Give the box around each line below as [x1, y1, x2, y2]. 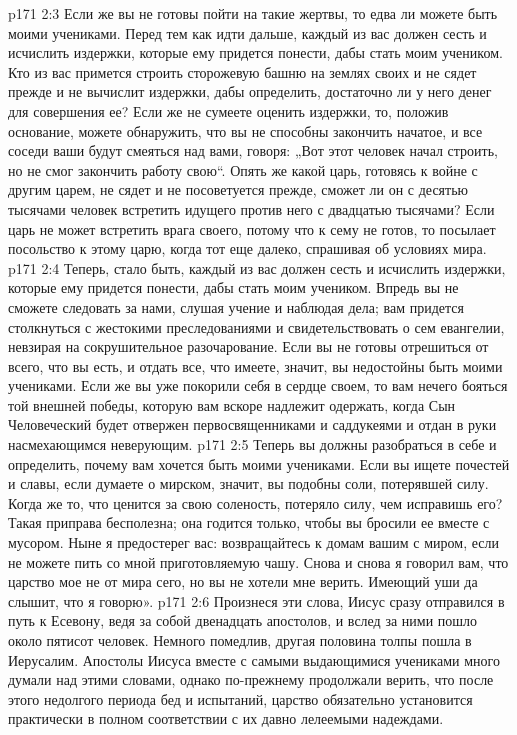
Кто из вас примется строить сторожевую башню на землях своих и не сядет [8, 61, 477, 82]
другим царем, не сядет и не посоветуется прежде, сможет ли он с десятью [8, 179, 469, 200]
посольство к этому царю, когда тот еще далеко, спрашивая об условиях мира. [8, 238, 487, 259]
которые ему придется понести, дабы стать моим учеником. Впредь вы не [8, 277, 459, 298]
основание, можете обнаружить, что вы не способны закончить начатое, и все [8, 120, 483, 141]
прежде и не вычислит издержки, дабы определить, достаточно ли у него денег [8, 81, 492, 102]
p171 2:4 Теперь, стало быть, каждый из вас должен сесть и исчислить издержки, [8, 257, 506, 278]
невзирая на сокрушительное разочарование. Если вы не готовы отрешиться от [8, 336, 489, 357]
